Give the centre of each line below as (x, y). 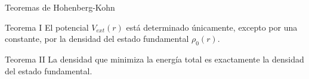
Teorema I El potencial (47, 27)
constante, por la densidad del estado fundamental (97, 39)
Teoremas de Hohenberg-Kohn (60, 7)
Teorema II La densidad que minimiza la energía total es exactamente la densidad (154, 59)
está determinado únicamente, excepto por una (212, 27)
